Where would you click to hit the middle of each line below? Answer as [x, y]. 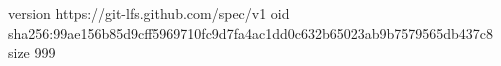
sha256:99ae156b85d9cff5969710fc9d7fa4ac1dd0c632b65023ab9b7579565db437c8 [251, 32]
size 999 [32, 52]
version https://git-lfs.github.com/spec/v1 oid [149, 13]
